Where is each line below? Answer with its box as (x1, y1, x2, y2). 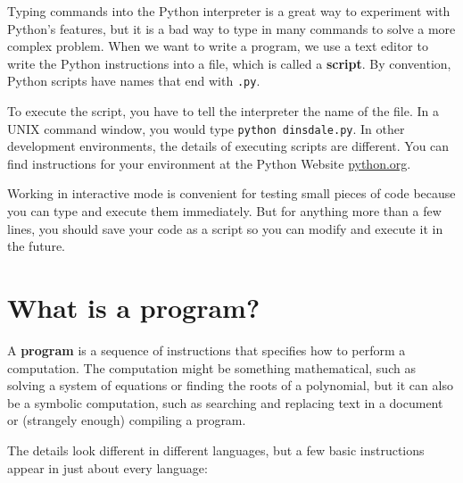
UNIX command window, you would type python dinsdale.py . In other (7, 119, 405, 137)
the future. (7, 237, 66, 255)
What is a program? (7, 289, 260, 326)
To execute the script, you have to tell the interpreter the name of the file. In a (7, 102, 439, 121)
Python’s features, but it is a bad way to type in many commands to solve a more (7, 19, 456, 37)
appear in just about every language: (7, 458, 208, 477)
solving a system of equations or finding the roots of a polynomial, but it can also (7, 376, 453, 395)
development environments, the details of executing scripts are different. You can (7, 137, 450, 155)
